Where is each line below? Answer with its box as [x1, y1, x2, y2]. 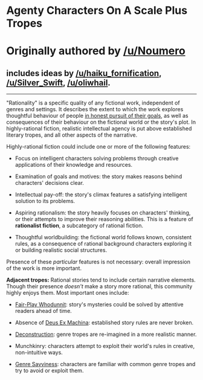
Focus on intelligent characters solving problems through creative [14, 155, 179, 162]
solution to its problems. [14, 198, 76, 205]
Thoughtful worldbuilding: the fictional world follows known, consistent [14, 234, 192, 241]
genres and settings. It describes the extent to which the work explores [6, 106, 184, 113]
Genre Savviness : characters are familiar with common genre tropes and [14, 361, 196, 368]
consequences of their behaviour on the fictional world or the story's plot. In [6, 118, 196, 126]
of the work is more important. [6, 265, 82, 272]
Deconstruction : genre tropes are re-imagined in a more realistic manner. [14, 330, 197, 338]
